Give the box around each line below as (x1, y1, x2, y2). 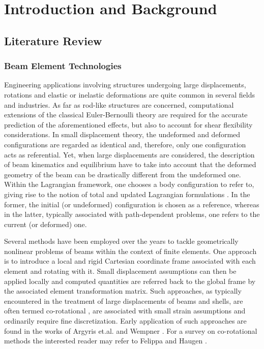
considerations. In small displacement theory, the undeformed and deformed (4, 129, 241, 140)
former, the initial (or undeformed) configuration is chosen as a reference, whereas (4, 199, 259, 209)
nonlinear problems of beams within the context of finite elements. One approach (4, 245, 257, 256)
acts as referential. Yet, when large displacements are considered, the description (4, 149, 255, 160)
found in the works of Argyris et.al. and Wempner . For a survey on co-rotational (4, 325, 257, 336)
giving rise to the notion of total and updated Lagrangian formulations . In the (4, 188, 250, 199)
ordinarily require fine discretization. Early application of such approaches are (4, 315, 247, 326)
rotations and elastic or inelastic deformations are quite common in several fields (4, 89, 255, 100)
